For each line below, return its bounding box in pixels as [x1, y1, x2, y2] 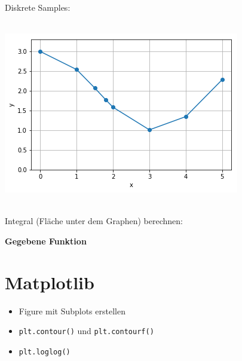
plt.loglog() [19, 347, 71, 356]
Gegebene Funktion [5, 234, 87, 247]
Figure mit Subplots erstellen [19, 304, 125, 317]
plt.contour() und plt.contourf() [19, 325, 154, 337]
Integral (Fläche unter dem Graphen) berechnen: [5, 215, 183, 227]
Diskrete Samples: [5, 1, 71, 13]
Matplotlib [5, 270, 94, 294]
